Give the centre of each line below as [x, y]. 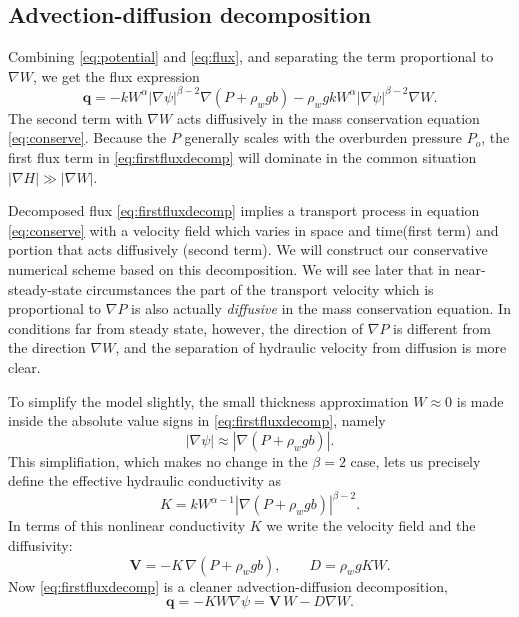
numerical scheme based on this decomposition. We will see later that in [229, 269]
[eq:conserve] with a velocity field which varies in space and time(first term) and [253, 229]
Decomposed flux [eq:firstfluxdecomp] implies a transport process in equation [244, 210]
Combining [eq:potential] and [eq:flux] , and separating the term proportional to [251, 56]
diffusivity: [40, 545]
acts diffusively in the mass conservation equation [328, 117]
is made [480, 400]
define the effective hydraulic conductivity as [145, 480]
